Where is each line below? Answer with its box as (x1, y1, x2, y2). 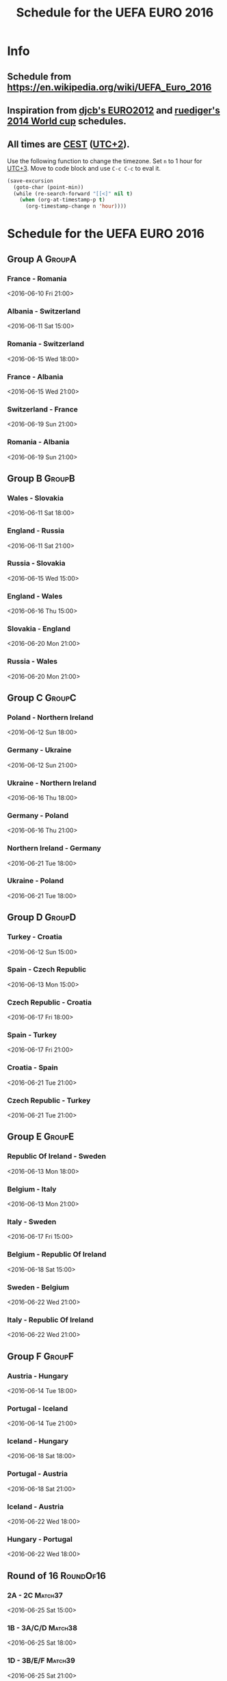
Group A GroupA (7, 253, 77, 265)
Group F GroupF (7, 1351, 74, 1362)
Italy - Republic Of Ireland (7, 1315, 94, 1325)
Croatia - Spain (7, 1063, 58, 1072)
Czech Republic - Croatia (7, 997, 92, 1007)
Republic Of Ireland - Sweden (7, 1152, 107, 1161)
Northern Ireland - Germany (7, 843, 101, 853)
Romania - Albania (7, 437, 70, 447)
